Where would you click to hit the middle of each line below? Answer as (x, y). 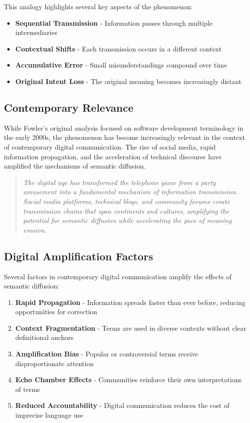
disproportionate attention (54, 363)
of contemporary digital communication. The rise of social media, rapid (110, 146)
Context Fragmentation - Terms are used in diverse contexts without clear (131, 328)
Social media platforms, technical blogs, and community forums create (126, 201)
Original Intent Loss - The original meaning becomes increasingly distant (128, 81)
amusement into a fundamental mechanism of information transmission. (131, 192)
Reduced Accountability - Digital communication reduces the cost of (122, 405)
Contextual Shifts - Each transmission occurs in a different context (118, 48)
